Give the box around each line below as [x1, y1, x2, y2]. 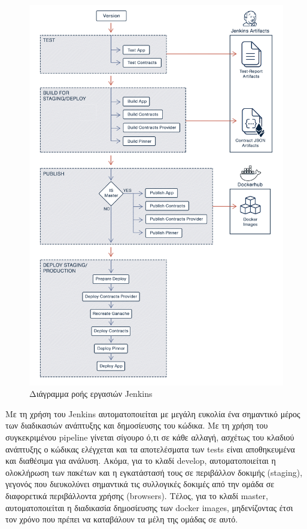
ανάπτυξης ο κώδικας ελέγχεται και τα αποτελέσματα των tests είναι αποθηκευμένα [5, 442, 295, 455]
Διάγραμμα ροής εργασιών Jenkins [29, 387, 153, 400]
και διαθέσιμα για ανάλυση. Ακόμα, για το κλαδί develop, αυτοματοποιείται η [5, 454, 276, 467]
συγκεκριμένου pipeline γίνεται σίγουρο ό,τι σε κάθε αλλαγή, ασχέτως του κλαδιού [5, 430, 294, 443]
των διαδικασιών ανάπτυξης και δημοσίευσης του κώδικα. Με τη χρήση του [5, 419, 268, 432]
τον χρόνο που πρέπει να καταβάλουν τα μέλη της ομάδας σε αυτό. [5, 513, 238, 525]
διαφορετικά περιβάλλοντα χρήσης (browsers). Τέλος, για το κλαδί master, [5, 489, 268, 502]
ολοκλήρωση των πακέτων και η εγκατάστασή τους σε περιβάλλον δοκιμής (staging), [5, 466, 303, 478]
